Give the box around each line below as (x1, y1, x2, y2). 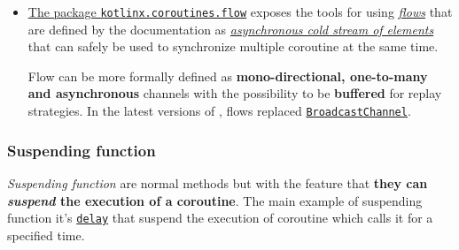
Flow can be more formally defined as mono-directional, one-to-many (27, 66, 428, 85)
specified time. (7, 225, 85, 244)
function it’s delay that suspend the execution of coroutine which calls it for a (7, 208, 433, 227)
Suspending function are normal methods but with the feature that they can (7, 173, 428, 192)
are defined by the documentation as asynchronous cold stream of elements (27, 19, 434, 38)
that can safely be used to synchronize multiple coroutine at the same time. (27, 37, 439, 56)
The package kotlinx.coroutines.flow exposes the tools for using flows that (27, 3, 453, 20)
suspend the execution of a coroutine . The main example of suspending (7, 191, 423, 209)
